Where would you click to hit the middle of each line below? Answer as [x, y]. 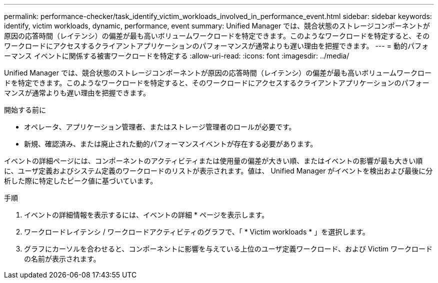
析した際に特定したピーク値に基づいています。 [81, 181]
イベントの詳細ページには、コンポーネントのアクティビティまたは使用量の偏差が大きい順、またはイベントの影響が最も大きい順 [213, 161]
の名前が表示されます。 [62, 259]
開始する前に [25, 110]
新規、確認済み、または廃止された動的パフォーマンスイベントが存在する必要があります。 [171, 144]
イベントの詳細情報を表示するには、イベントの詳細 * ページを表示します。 [146, 215]
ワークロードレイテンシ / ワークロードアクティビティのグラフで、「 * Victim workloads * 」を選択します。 [197, 232]
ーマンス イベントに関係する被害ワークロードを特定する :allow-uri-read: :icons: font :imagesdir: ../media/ [177, 56]
